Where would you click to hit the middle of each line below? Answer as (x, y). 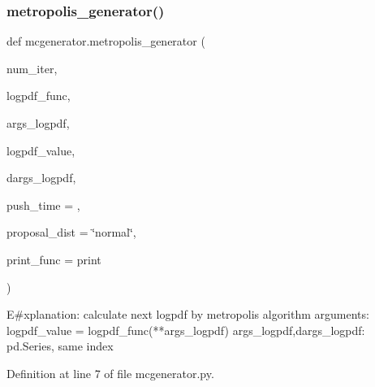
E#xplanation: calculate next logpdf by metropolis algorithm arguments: (188, 314)
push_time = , (43, 204)
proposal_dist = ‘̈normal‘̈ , (71, 232)
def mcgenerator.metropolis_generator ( (106, 41)
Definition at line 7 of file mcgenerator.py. (110, 373)
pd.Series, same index (60, 346)
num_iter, (32, 68)
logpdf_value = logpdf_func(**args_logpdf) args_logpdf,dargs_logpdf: (186, 330)
